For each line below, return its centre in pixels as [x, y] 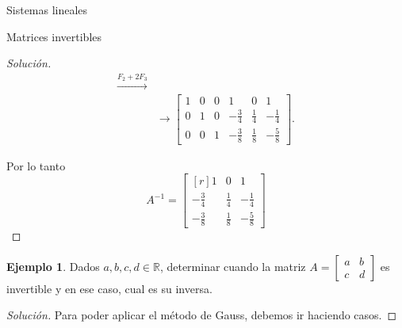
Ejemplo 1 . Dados [53, 266]
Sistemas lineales [47, 10]
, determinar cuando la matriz [233, 266]
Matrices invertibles [54, 36]
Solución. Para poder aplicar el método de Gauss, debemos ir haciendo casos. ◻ [202, 315]
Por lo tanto [36, 165]
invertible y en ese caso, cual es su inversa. [109, 288]
